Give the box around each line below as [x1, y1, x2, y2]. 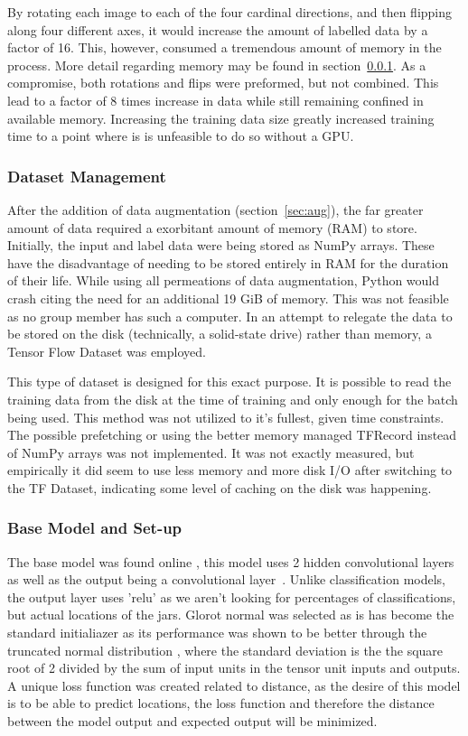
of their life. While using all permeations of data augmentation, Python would [7, 271, 440, 290]
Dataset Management [7, 164, 166, 187]
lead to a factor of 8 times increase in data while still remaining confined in [7, 90, 424, 109]
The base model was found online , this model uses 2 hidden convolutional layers [7, 552, 454, 571]
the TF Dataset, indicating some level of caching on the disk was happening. [7, 478, 432, 497]
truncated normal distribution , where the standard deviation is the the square [7, 640, 444, 659]
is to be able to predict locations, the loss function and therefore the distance [7, 694, 435, 713]
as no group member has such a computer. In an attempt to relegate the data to [7, 306, 453, 325]
